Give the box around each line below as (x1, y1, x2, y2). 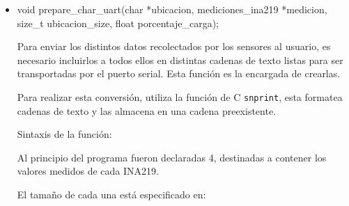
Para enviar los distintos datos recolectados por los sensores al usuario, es (17, 39, 331, 54)
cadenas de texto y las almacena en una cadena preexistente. (17, 103, 277, 118)
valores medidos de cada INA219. (17, 164, 159, 178)
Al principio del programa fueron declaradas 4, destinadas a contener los (17, 150, 327, 164)
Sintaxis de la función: (17, 127, 112, 141)
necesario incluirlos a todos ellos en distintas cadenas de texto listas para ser (17, 52, 343, 67)
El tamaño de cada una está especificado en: (17, 187, 206, 201)
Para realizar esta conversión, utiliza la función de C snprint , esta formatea (17, 89, 343, 104)
